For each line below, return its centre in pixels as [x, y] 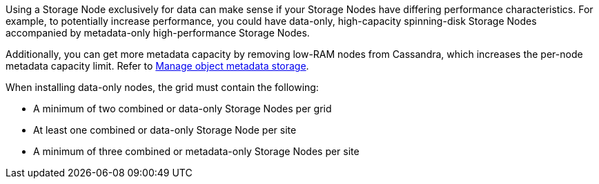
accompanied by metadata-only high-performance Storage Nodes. [158, 33]
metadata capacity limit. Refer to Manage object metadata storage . [157, 66]
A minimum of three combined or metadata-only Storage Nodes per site [196, 151]
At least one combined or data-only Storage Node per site [165, 130]
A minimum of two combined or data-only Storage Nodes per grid [183, 109]
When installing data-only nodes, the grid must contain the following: [162, 87]
